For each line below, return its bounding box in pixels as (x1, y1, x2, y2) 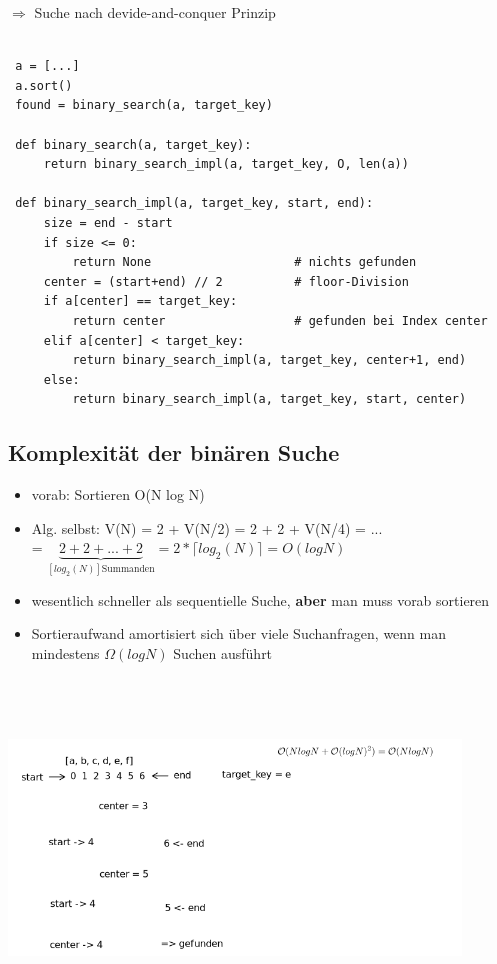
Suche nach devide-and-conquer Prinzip (34, 2, 276, 22)
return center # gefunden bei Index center (72, 313, 488, 328)
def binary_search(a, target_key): (15, 137, 252, 152)
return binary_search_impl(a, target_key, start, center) (72, 392, 467, 407)
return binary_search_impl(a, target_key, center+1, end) (72, 353, 467, 368)
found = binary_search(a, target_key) (15, 98, 273, 113)
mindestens (31, 642, 100, 663)
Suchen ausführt (173, 642, 273, 663)
